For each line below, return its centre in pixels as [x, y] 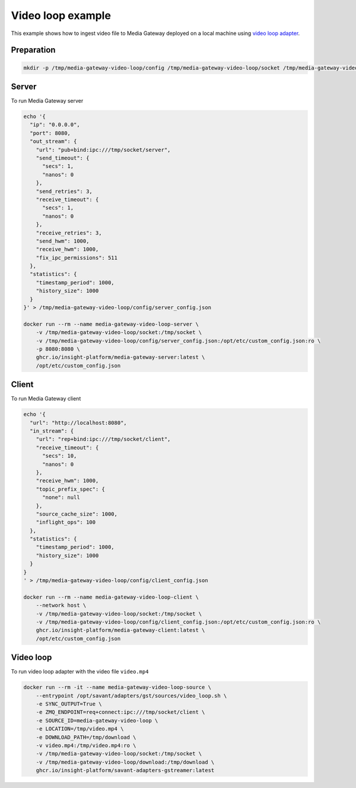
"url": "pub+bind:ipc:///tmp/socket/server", [103, 150]
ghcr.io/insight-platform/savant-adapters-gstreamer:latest [125, 770]
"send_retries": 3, [64, 191]
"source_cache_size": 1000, [77, 514]
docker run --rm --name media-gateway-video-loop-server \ [111, 324]
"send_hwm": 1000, [63, 241]
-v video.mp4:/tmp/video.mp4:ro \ [86, 746]
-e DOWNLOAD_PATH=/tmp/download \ [86, 737]
